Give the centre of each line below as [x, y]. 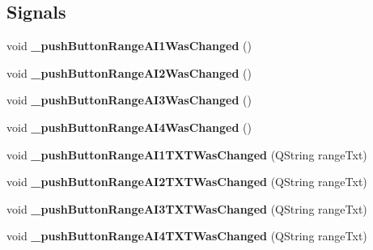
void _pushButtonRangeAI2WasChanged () [129, 72]
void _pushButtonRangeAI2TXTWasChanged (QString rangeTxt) [187, 182]
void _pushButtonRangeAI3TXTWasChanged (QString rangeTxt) [187, 208]
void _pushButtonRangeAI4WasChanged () [129, 127]
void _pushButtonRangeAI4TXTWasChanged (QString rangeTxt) [187, 236]
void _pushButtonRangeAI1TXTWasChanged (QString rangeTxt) [187, 154]
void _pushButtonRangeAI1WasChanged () [129, 46]
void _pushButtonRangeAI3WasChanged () [129, 100]
